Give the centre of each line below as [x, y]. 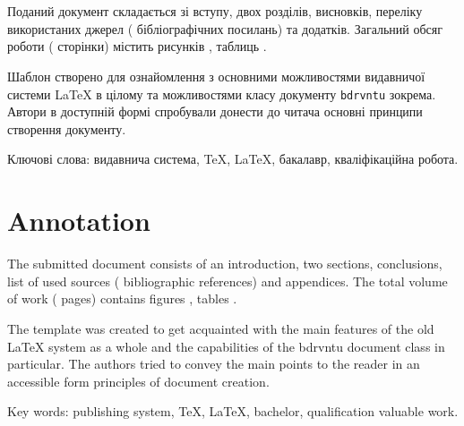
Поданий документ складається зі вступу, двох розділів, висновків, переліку [215, 11]
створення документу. [67, 128]
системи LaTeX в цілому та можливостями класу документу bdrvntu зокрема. [222, 94]
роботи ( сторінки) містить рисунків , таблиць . [137, 46]
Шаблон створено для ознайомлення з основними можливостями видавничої [216, 76]
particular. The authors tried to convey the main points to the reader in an [214, 364]
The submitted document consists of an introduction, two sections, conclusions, [225, 264]
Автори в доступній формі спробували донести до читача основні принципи [215, 111]
